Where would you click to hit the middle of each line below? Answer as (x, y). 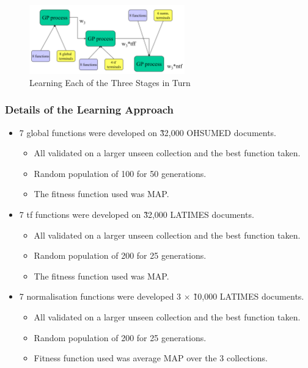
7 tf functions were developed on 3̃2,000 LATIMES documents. (137, 215)
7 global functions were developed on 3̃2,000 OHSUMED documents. (148, 132)
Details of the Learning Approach (90, 110)
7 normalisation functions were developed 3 (100, 296)
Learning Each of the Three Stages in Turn (110, 82)
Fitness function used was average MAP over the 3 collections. (151, 358)
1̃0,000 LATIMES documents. (249, 296)
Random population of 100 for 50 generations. (120, 173)
